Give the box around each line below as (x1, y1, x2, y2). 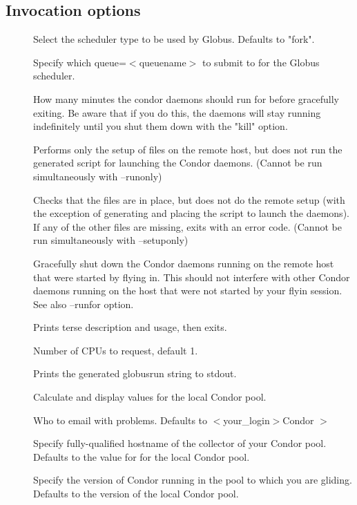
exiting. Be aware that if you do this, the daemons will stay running (33, 105, 321, 120)
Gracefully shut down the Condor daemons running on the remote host (33, 256, 334, 270)
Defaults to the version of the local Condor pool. (33, 486, 239, 501)
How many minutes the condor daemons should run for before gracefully (33, 91, 340, 106)
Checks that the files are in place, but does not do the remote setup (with (33, 192, 345, 207)
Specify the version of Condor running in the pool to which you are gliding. (33, 473, 352, 487)
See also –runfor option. (33, 296, 134, 311)
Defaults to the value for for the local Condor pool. (33, 449, 250, 464)
